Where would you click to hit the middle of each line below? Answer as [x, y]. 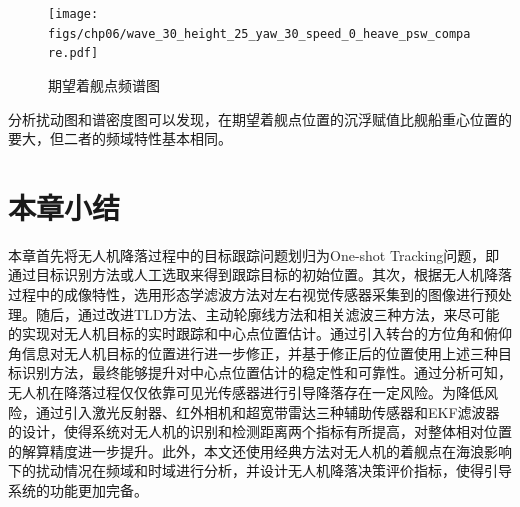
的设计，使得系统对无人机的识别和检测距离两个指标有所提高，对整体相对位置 [260, 431]
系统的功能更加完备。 [78, 490]
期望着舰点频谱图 [104, 84]
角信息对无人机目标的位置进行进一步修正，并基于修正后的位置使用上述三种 [253, 352]
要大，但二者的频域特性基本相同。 [120, 138]
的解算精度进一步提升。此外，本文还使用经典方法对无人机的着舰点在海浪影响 [260, 450]
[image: [73, 14]
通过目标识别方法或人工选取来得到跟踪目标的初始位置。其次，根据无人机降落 [260, 274]
